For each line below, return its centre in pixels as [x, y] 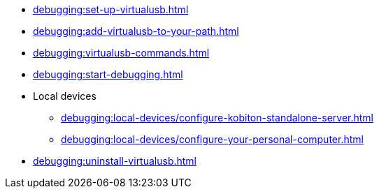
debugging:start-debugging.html [108, 74]
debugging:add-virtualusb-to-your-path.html [136, 31]
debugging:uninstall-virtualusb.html [115, 161]
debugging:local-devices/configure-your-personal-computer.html [212, 139]
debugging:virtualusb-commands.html [121, 53]
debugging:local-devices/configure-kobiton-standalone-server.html [217, 118]
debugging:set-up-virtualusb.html [111, 9]
